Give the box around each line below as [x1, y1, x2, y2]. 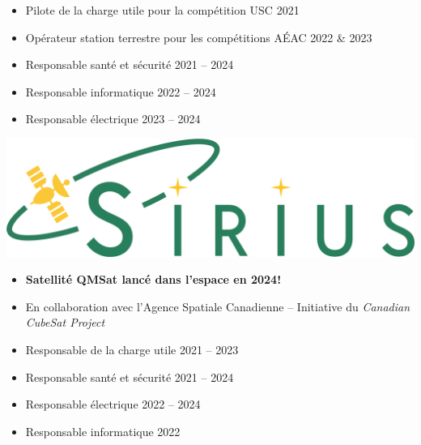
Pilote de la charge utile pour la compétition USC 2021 [25, 2, 300, 18]
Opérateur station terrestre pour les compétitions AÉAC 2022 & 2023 [25, 28, 372, 45]
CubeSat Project [25, 314, 105, 331]
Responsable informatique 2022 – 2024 [25, 83, 216, 100]
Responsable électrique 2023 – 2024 [25, 110, 201, 127]
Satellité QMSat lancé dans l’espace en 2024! [25, 271, 282, 288]
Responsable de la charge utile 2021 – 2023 [25, 341, 239, 358]
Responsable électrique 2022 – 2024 [25, 396, 201, 413]
